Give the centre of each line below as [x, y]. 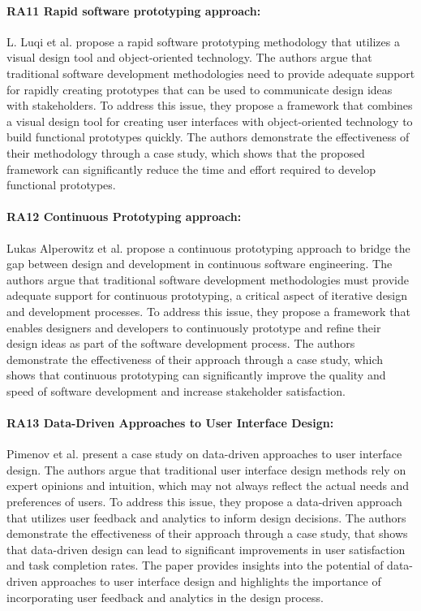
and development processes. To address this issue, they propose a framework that [208, 311]
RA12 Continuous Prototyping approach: [124, 217]
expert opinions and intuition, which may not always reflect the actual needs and [208, 485]
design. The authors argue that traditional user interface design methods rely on [206, 469]
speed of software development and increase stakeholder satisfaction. [176, 390]
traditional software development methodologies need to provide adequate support [211, 73]
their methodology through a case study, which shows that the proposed [186, 152]
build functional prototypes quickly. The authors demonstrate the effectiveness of [208, 137]
